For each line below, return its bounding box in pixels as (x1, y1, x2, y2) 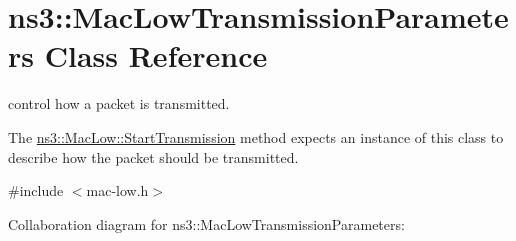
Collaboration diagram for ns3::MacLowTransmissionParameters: (8, 213, 405, 234)
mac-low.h (86, 180, 149, 201)
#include (8, 180, 64, 201)
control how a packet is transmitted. (8, 93, 230, 114)
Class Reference (44, 35, 268, 76)
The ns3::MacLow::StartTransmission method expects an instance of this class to (8, 126, 504, 147)
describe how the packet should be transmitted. (8, 146, 299, 167)
